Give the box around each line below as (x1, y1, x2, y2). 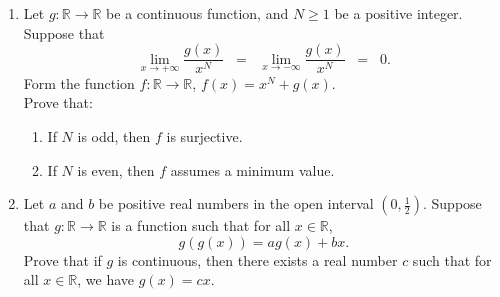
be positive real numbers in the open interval (98, 193, 374, 214)
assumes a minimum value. (170, 159, 335, 180)
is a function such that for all (111, 215, 291, 236)
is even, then (77, 159, 155, 180)
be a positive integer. (334, 3, 463, 23)
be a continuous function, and (106, 3, 289, 23)
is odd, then (77, 126, 151, 147)
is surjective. (166, 126, 243, 147)
